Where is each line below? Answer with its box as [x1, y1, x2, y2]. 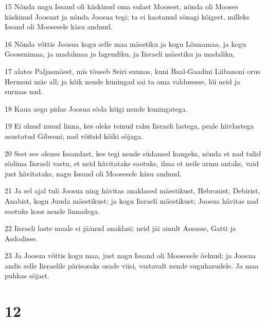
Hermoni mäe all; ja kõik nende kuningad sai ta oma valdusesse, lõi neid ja [5, 76, 240, 86]
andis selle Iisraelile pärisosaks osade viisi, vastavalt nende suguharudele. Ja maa [5, 260, 259, 271]
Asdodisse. [5, 233, 38, 243]
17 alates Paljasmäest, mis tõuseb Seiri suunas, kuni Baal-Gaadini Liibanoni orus [5, 65, 260, 76]
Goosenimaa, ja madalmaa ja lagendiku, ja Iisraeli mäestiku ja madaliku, [5, 48, 235, 59]
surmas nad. [5, 86, 43, 97]
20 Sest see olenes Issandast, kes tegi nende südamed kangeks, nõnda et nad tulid [5, 148, 261, 158]
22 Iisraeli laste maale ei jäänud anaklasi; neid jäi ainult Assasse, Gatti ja [5, 223, 236, 234]
